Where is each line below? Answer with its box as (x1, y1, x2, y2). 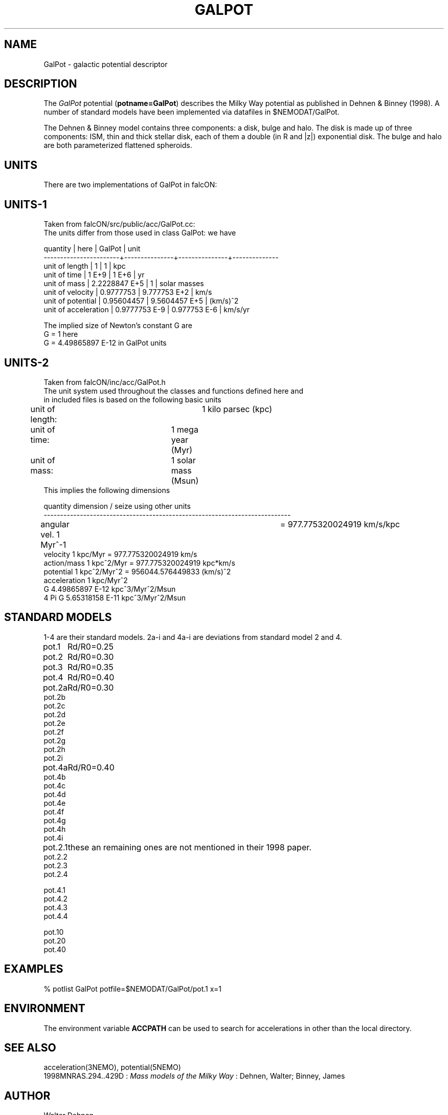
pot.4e (43, 798, 66, 807)
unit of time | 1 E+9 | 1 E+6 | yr (43, 270, 145, 280)
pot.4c (43, 781, 66, 790)
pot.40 (43, 945, 66, 954)
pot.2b (43, 692, 66, 701)
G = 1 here (43, 330, 78, 339)
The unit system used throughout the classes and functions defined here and (43, 386, 304, 395)
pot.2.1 (42, 842, 68, 852)
